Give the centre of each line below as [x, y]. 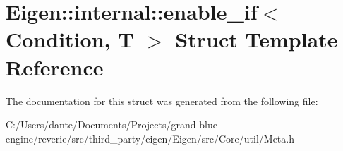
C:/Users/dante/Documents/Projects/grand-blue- [113, 125]
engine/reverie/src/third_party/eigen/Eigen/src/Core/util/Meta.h [150, 138]
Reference [55, 67]
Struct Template [257, 39]
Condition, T [70, 39]
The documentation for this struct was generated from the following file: [162, 101]
